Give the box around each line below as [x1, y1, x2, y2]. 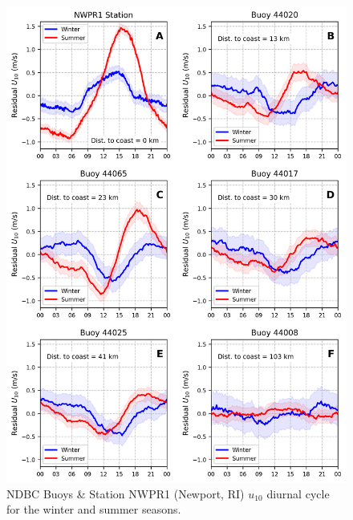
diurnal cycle [266, 485, 330, 502]
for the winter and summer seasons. [6, 501, 181, 518]
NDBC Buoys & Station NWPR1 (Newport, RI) [6, 485, 245, 502]
